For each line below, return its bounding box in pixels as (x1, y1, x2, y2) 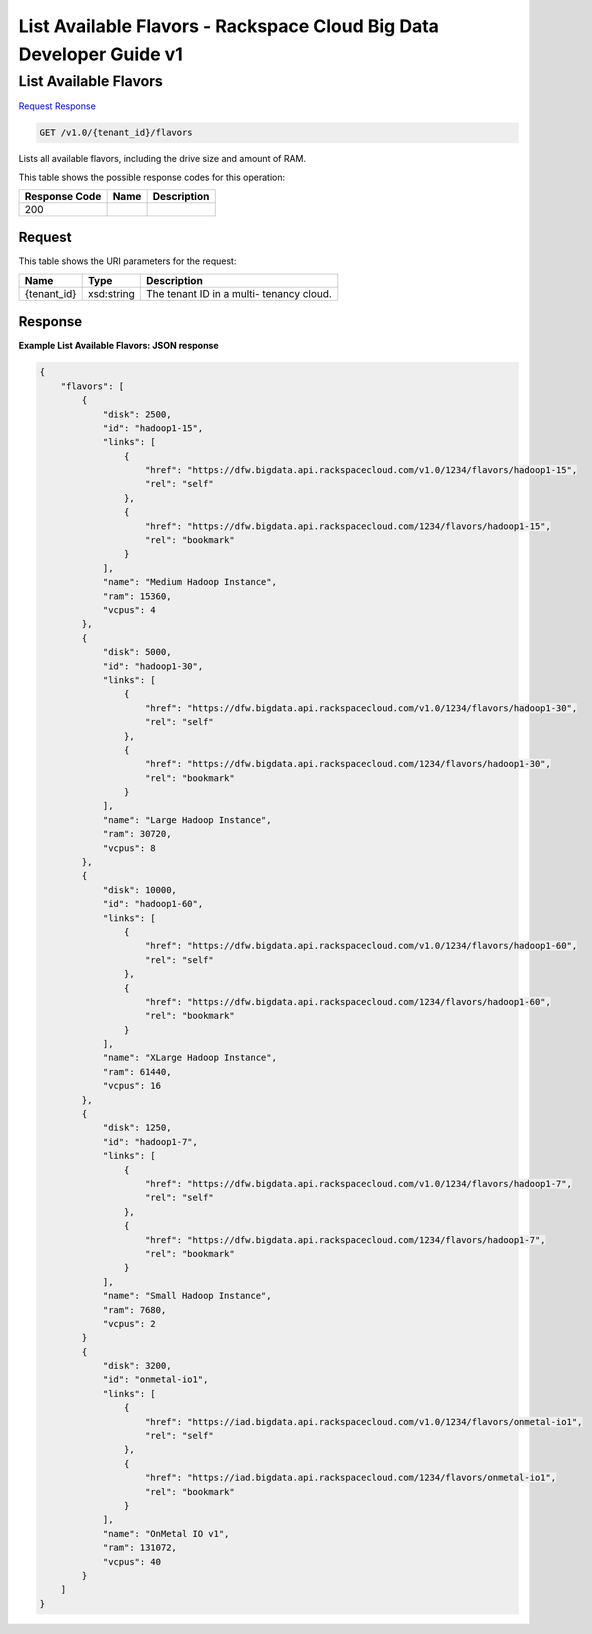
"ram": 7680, (102, 1304, 167, 1315)
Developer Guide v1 (18, 43, 184, 65)
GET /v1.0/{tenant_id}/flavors (39, 127, 194, 139)
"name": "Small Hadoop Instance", (102, 1290, 272, 1302)
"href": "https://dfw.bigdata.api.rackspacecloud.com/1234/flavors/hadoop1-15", (145, 520, 552, 532)
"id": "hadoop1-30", (102, 660, 204, 672)
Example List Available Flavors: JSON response (18, 340, 219, 352)
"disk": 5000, (102, 646, 172, 658)
